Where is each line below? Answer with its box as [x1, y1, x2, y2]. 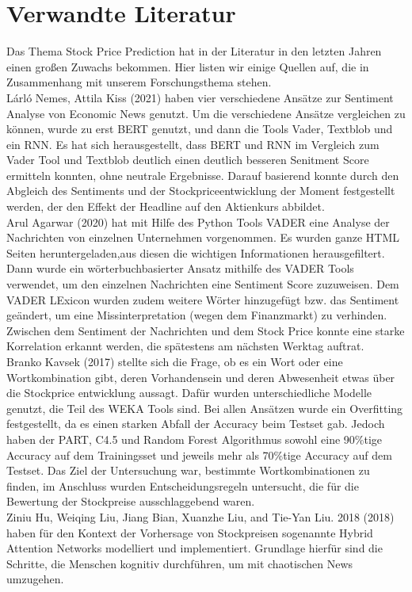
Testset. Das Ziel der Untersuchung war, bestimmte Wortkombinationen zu [6, 462, 370, 479]
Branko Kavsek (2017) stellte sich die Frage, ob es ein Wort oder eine [6, 353, 343, 369]
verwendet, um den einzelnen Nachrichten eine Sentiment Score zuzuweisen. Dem [6, 276, 399, 292]
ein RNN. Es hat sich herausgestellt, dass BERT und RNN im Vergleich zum [6, 136, 380, 152]
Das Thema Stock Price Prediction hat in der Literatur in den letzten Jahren [6, 43, 382, 59]
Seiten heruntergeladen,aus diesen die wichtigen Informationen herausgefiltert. [6, 244, 385, 261]
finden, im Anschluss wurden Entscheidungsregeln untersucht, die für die [6, 477, 359, 494]
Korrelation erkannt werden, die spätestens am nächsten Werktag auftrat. [6, 338, 364, 354]
